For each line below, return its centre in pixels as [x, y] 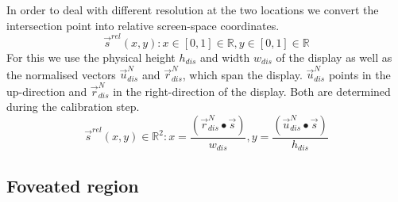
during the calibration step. [73, 107]
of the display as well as [334, 57]
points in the [359, 74]
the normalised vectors [61, 74]
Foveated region [73, 185]
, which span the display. [242, 74]
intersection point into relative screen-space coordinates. [143, 25]
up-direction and [47, 91]
